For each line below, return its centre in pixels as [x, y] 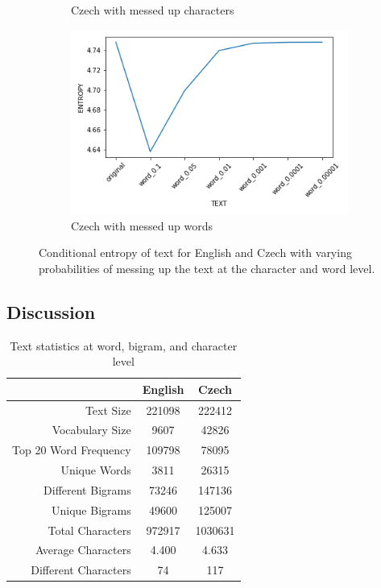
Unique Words [96, 470]
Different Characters [81, 570]
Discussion [51, 311]
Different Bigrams [87, 489]
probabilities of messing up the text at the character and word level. [207, 268]
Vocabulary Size [91, 430]
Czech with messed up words [142, 225]
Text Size [108, 410]
